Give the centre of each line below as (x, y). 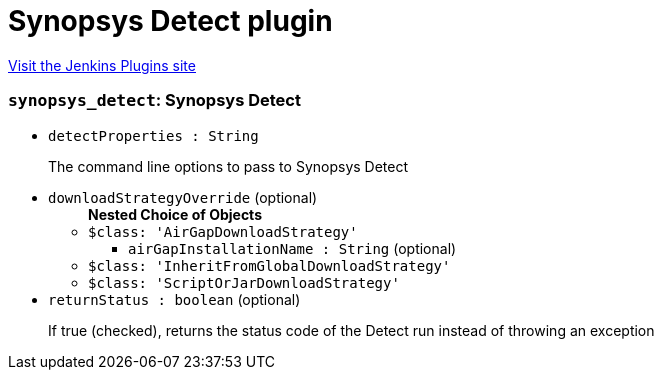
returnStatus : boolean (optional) (174, 299)
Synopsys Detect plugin (170, 21)
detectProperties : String (153, 135)
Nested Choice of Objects (175, 214)
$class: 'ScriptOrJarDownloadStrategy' (244, 282)
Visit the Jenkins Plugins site (102, 65)
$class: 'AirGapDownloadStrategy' (223, 231)
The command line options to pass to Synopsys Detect (228, 166)
